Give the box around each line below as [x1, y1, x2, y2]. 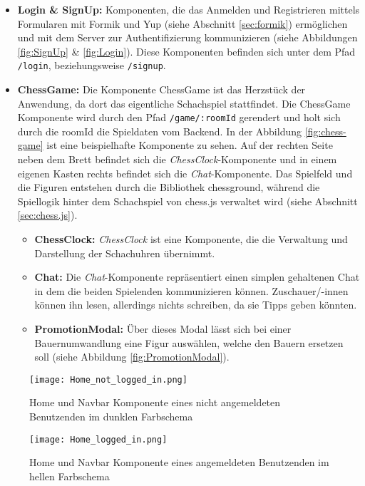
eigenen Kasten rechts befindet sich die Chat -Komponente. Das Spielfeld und [17, 165, 353, 180]
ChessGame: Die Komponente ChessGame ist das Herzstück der [17, 82, 306, 97]
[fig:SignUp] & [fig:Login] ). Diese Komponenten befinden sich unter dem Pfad [17, 43, 356, 58]
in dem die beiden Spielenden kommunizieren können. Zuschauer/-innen [34, 283, 349, 298]
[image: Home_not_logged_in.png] [29, 374, 187, 385]
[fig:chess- [304, 123, 346, 138]
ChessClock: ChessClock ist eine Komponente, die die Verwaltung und [34, 232, 348, 247]
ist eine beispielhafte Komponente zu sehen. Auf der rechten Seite [46, 138, 333, 152]
